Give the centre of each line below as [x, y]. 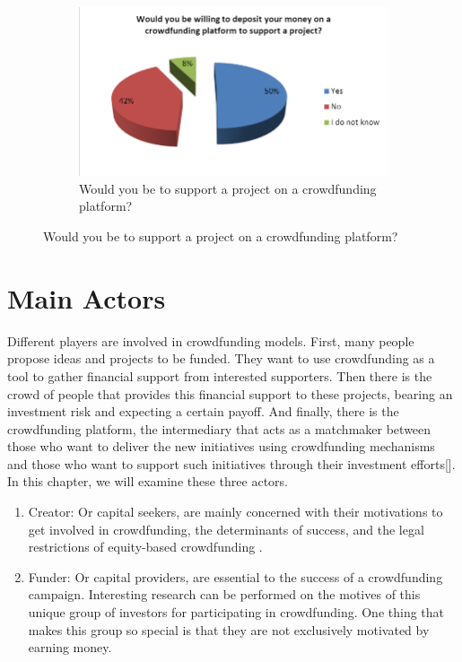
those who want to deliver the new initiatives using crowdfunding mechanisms [221, 446]
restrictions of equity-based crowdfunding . [145, 547]
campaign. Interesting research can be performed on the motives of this [224, 594]
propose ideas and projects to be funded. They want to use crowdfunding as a [221, 358]
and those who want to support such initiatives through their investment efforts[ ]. [231, 463]
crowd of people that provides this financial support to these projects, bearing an [230, 393]
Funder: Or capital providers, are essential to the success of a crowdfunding [235, 576]
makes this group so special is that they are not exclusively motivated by [229, 629]
